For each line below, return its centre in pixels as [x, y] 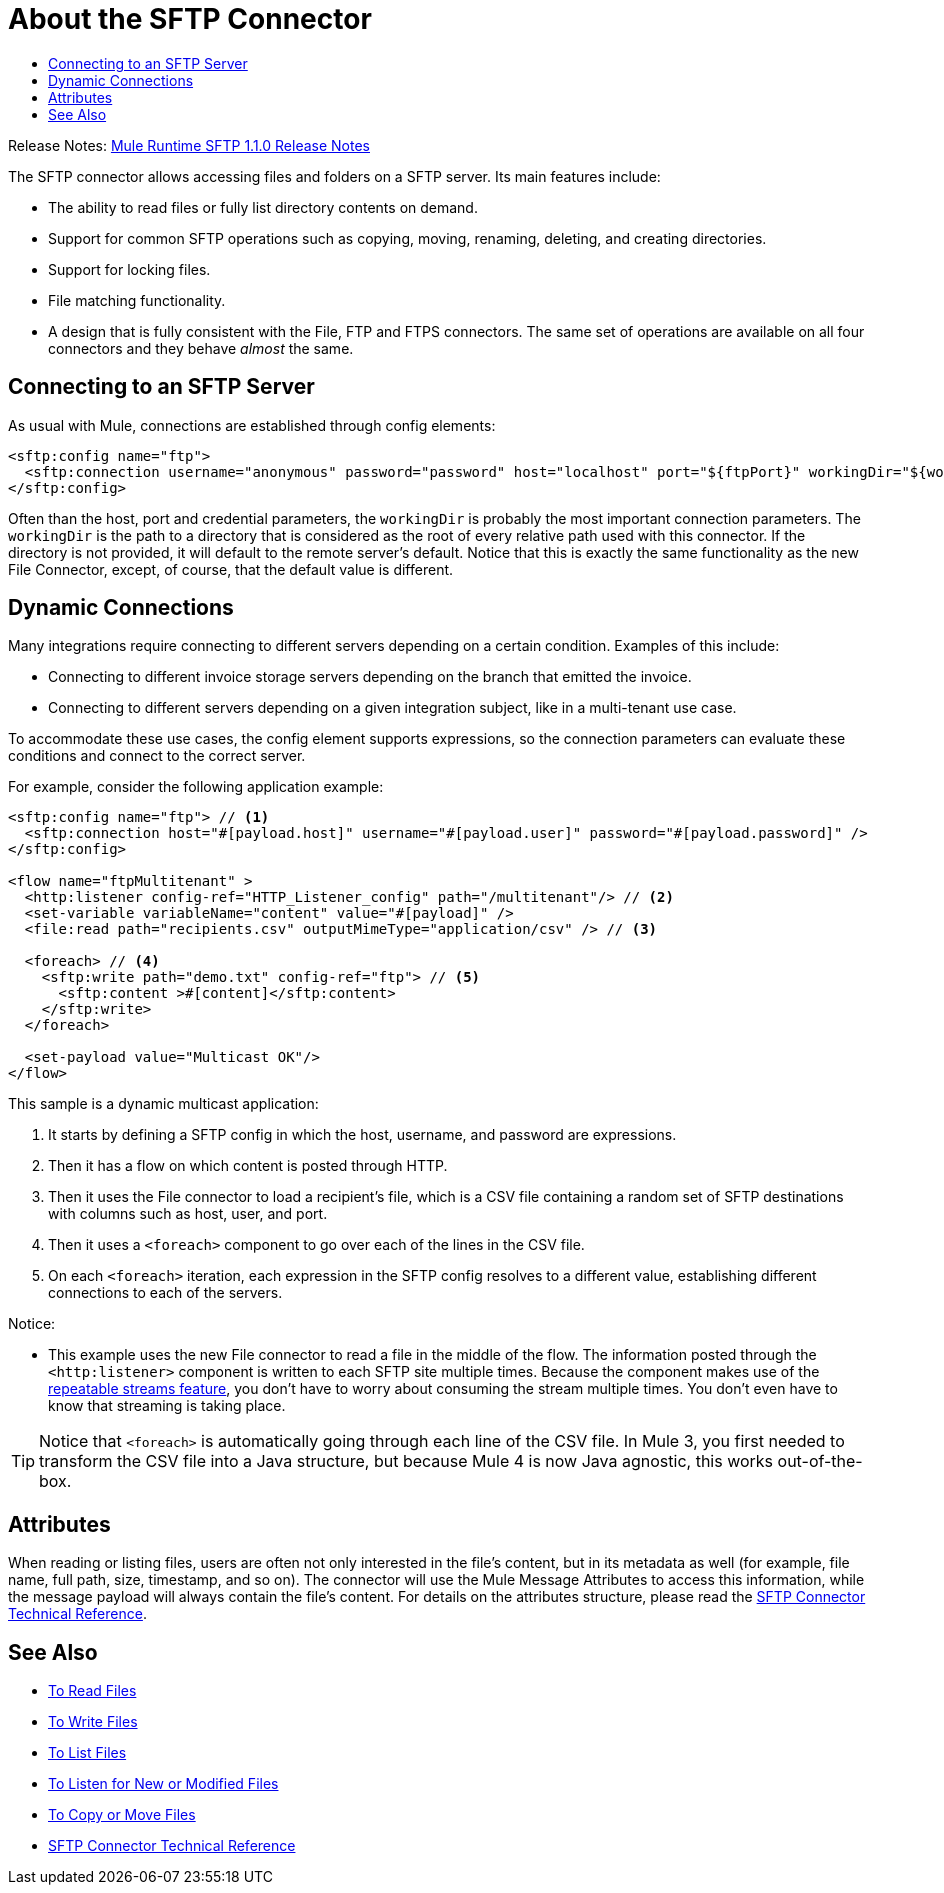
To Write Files [93, 1722]
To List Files [87, 1753]
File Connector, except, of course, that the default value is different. [231, 569]
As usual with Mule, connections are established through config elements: [252, 425]
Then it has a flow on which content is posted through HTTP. [248, 1166]
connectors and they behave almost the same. [201, 348]
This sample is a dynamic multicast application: [163, 1104]
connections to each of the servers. [165, 1293]
